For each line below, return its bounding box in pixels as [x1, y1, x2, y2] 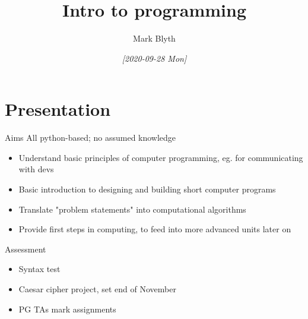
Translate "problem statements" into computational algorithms [18, 203, 246, 215]
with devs [18, 163, 54, 175]
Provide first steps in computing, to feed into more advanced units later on [18, 223, 291, 235]
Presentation [5, 97, 111, 121]
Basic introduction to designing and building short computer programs [18, 183, 276, 195]
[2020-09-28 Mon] [122, 52, 187, 64]
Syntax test [18, 263, 61, 275]
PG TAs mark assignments [18, 302, 116, 315]
